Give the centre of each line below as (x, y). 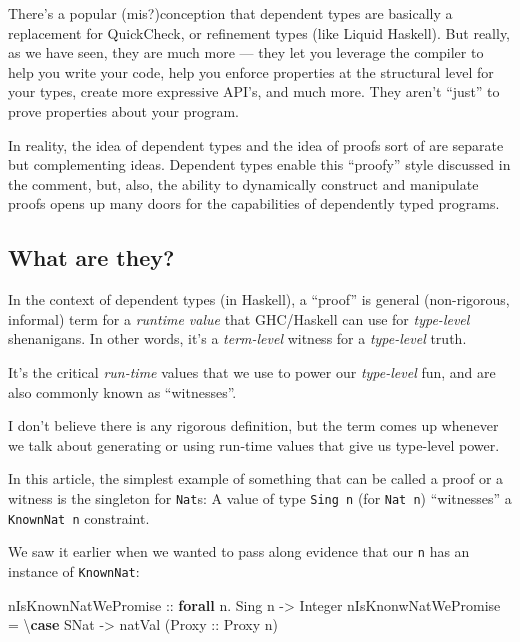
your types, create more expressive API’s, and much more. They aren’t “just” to (254, 91)
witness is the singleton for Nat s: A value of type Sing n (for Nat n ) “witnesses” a (260, 497)
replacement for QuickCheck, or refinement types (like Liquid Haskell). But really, (259, 32)
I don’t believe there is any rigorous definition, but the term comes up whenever (253, 425)
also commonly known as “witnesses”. (122, 391)
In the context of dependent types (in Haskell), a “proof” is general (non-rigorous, (259, 299)
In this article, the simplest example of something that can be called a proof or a (256, 478)
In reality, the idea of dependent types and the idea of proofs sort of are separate (256, 144)
